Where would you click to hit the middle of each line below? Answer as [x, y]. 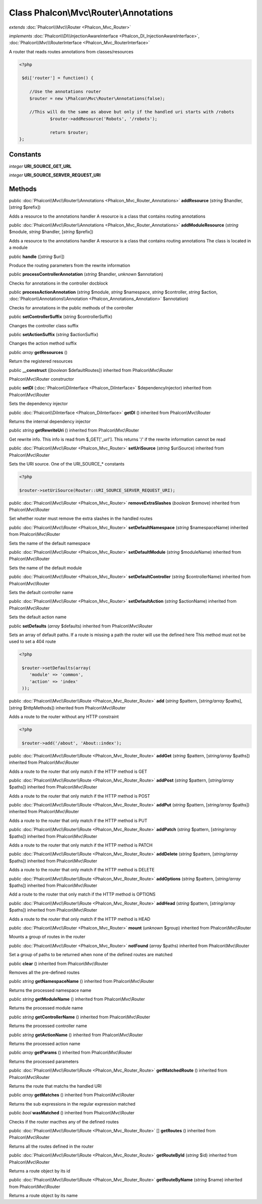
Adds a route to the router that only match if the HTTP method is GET [78, 771]
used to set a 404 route [33, 642]
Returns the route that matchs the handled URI [55, 1086]
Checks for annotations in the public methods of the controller [71, 307]
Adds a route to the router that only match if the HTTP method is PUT [78, 820]
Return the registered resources [41, 361]
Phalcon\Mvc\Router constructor [41, 379]
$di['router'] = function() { [58, 78]
